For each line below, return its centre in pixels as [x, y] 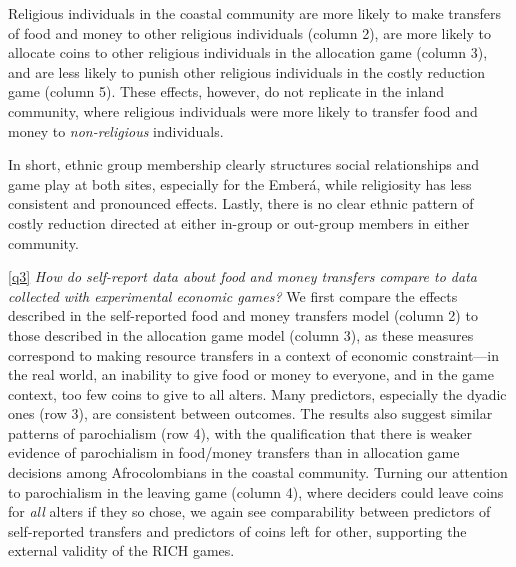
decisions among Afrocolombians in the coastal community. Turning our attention [258, 472]
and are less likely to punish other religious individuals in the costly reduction [247, 71]
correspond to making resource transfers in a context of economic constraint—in [254, 354]
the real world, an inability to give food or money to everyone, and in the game [251, 374]
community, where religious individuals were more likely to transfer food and [243, 110]
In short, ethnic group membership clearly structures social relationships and [244, 164]
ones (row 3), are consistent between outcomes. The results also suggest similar [250, 413]
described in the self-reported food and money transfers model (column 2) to [243, 315]
